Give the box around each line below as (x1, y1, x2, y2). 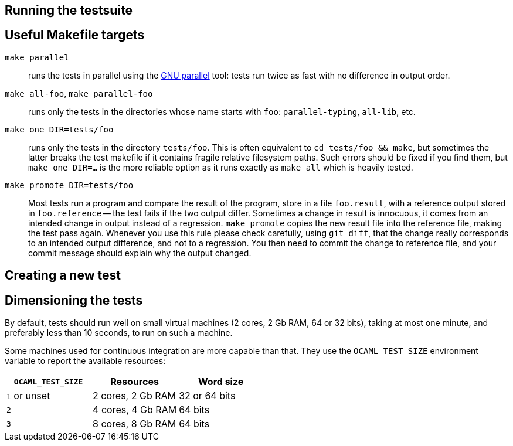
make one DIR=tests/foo (5, 124, 114, 134)
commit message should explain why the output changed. (28, 247, 252, 258)
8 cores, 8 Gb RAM (93, 418, 176, 430)
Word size (198, 376, 244, 388)
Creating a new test (5, 268, 121, 283)
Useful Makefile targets (5, 28, 145, 43)
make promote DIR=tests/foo (5, 180, 134, 190)
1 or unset (6, 390, 50, 402)
